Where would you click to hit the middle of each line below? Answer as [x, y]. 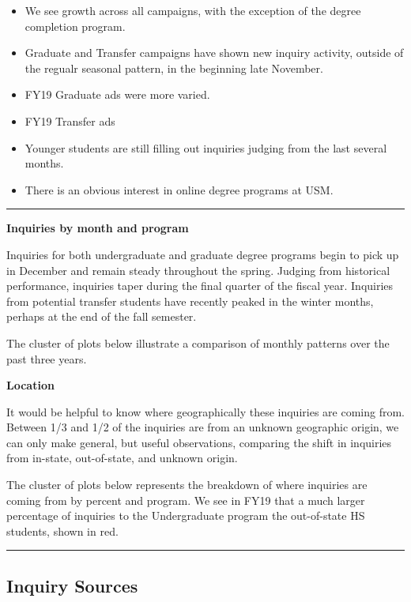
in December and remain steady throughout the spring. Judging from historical [198, 270]
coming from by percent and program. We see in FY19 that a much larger [186, 500]
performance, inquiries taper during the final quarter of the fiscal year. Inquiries [200, 286]
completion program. [75, 26]
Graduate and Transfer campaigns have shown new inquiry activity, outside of [214, 53]
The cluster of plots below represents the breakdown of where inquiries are [187, 485]
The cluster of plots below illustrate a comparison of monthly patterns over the [198, 342]
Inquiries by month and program [98, 228]
